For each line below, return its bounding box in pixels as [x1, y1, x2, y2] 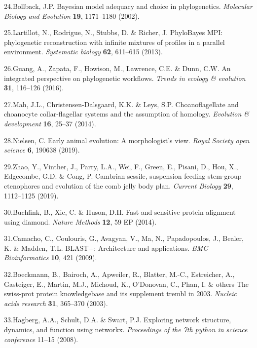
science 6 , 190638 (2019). [4, 145, 80, 155]
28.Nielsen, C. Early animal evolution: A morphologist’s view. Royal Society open [4, 135, 250, 145]
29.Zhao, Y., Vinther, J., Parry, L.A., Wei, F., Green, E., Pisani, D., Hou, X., [4, 161, 238, 171]
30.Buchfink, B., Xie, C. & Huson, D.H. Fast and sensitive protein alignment [4, 207, 236, 217]
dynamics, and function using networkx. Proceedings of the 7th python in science [4, 324, 248, 335]
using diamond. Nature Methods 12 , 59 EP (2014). [4, 216, 157, 227]
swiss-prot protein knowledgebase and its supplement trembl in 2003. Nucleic [4, 288, 237, 299]
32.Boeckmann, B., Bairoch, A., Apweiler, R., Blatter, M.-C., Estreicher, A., [4, 269, 235, 279]
